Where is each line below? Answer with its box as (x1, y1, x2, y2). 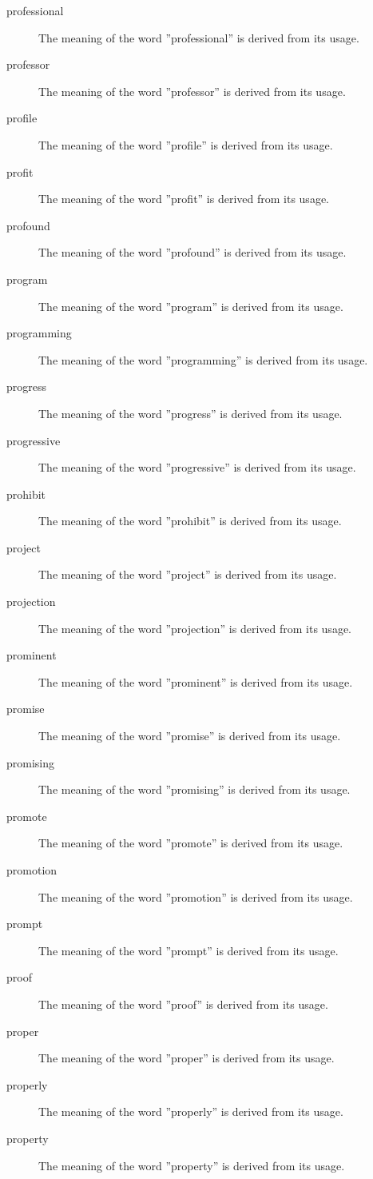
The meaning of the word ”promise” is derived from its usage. (38, 727, 341, 744)
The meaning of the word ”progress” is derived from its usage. (38, 404, 343, 421)
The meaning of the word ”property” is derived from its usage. (38, 1157, 345, 1173)
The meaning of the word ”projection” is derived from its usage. (38, 619, 351, 636)
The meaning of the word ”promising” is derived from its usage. (38, 781, 351, 798)
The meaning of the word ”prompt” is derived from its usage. (38, 942, 339, 958)
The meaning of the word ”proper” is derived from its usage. (38, 1050, 335, 1066)
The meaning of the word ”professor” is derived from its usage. (38, 82, 346, 99)
